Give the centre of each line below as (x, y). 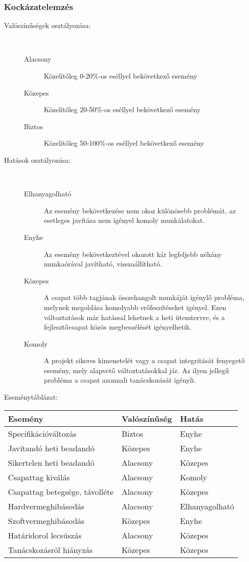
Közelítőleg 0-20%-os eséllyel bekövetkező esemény (121, 76)
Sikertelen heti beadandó (51, 462)
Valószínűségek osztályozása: (47, 25)
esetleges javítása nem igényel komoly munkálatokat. (124, 220)
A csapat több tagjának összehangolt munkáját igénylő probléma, (144, 297)
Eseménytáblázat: (31, 397)
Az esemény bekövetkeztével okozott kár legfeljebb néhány (133, 254)
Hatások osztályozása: (37, 160)
